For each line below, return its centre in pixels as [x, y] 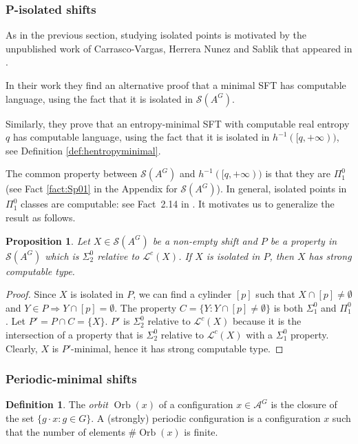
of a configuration [196, 404]
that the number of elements [65, 431]
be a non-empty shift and [205, 240]
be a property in [304, 240]
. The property [146, 307]
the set [20, 417]
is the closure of [304, 404]
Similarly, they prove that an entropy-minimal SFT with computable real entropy [178, 123]
